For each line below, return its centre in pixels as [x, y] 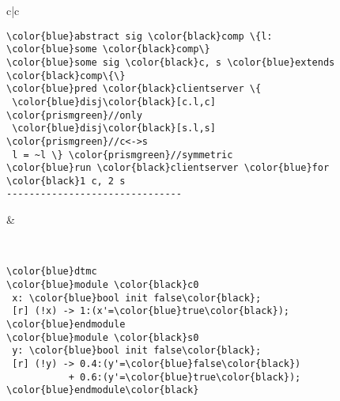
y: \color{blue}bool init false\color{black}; [137, 351]
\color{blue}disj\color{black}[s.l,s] [114, 129]
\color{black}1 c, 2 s [66, 181]
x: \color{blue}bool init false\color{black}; [137, 298]
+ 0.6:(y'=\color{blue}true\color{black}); [185, 377]
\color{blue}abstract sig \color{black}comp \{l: [140, 36]
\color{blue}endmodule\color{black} [103, 390]
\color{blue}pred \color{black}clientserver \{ [134, 89]
